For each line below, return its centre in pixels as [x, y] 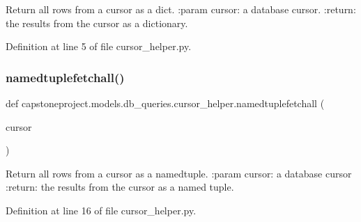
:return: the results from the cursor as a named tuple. [120, 187]
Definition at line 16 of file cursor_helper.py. [101, 210]
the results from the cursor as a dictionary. [97, 23]
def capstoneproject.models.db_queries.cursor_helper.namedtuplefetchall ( [165, 103]
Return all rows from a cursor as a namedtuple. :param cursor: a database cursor [179, 173]
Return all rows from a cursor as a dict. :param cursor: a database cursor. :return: [181, 9]
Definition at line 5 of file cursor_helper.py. [99, 46]
